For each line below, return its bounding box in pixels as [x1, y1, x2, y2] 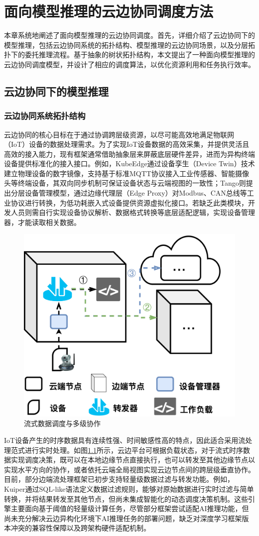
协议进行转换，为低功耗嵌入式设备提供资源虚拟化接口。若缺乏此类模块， [10, 197, 248, 208]
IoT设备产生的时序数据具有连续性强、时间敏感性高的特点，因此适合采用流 [4, 435, 246, 445]
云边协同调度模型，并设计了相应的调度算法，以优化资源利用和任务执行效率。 [4, 59, 255, 69]
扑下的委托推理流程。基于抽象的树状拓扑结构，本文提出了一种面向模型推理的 [4, 49, 255, 60]
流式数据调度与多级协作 [24, 418, 101, 429]
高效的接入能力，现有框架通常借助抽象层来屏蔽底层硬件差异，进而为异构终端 [4, 148, 255, 159]
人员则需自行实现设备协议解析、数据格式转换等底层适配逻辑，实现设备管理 [10, 207, 255, 217]
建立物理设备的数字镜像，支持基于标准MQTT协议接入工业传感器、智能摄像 [4, 168, 249, 178]
